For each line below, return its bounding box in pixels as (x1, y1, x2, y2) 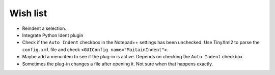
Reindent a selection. (22, 25, 66, 31)
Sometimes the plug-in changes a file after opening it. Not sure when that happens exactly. (22, 61, 213, 67)
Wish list (9, 8, 47, 19)
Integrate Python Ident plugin (22, 32, 84, 38)
